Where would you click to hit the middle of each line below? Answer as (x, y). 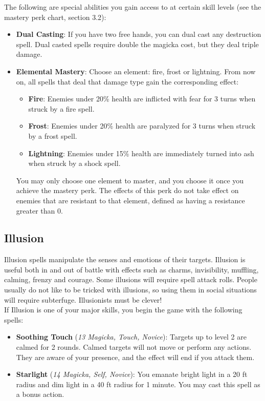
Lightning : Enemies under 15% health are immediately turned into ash (141, 153)
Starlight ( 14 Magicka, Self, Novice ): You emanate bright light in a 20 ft (132, 374)
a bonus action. (40, 394)
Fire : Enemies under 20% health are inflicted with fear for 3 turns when (142, 99)
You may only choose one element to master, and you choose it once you (130, 180)
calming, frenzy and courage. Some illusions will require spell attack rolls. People (131, 279)
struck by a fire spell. (61, 108)
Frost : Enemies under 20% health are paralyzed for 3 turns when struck (142, 126)
